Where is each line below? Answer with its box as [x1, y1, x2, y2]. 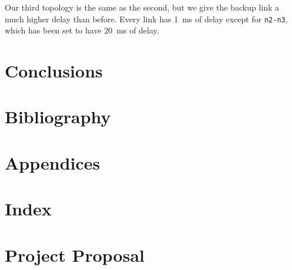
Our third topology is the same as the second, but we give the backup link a [5, 1, 280, 13]
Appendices [5, 150, 100, 174]
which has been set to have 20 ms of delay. [5, 24, 159, 36]
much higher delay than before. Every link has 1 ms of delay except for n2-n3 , [5, 12, 288, 25]
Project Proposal [5, 242, 145, 266]
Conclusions [5, 59, 103, 83]
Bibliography [5, 104, 111, 129]
